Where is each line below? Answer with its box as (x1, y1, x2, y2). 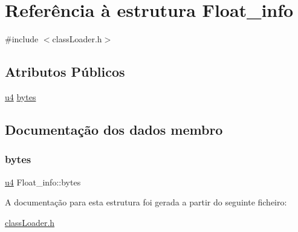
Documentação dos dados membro (5, 120, 223, 138)
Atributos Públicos (5, 62, 125, 81)
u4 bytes (5, 90, 36, 103)
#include (5, 33, 39, 45)
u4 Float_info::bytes (5, 175, 81, 188)
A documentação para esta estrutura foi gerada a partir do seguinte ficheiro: (5, 196, 287, 208)
